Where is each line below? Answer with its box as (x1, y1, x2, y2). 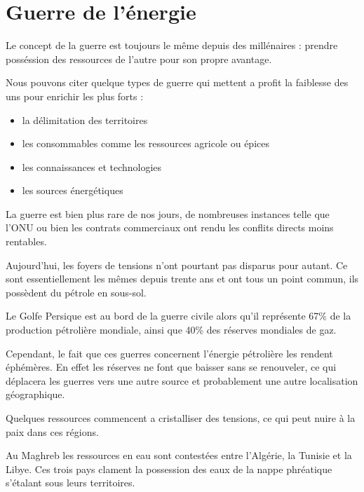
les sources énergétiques (22, 183, 123, 198)
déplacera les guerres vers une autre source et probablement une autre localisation (6, 373, 358, 388)
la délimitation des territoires (22, 112, 148, 127)
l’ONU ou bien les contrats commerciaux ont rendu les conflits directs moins (6, 220, 334, 235)
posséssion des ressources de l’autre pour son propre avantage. (6, 51, 272, 66)
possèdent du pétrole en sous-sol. (6, 285, 147, 299)
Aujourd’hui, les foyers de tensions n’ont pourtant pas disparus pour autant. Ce (6, 257, 348, 272)
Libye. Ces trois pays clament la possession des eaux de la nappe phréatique (6, 461, 332, 476)
